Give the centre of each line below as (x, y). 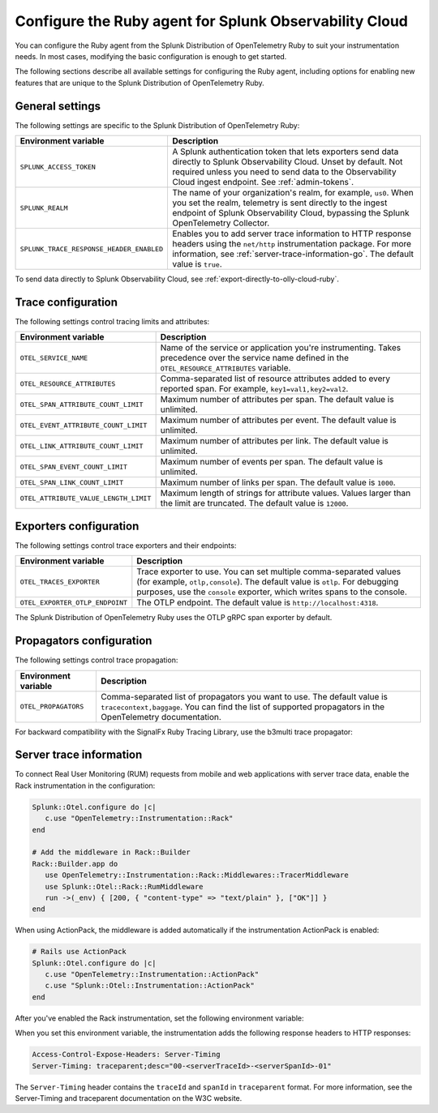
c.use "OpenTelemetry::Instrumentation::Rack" (139, 818)
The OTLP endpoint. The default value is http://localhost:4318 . (258, 602)
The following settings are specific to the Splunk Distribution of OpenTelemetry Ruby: (157, 125)
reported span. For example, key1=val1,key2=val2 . (254, 389)
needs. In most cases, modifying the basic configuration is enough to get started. (151, 56)
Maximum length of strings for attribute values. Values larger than (286, 493)
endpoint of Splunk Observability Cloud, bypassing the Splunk (290, 213)
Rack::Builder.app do (75, 864)
